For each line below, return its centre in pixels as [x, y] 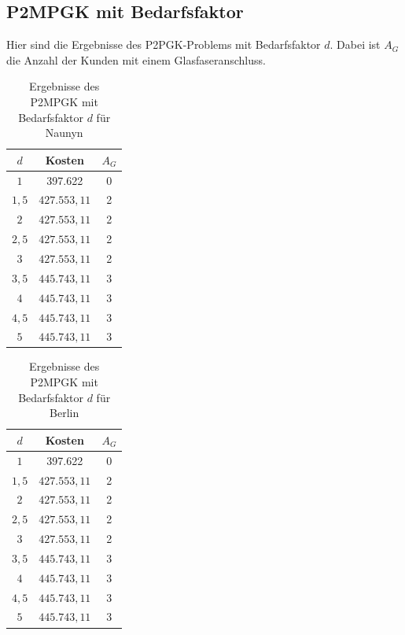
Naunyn [64, 133]
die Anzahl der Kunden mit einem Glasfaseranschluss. [136, 59]
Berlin [64, 413]
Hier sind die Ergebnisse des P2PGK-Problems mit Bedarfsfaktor [164, 44]
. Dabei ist [355, 44]
